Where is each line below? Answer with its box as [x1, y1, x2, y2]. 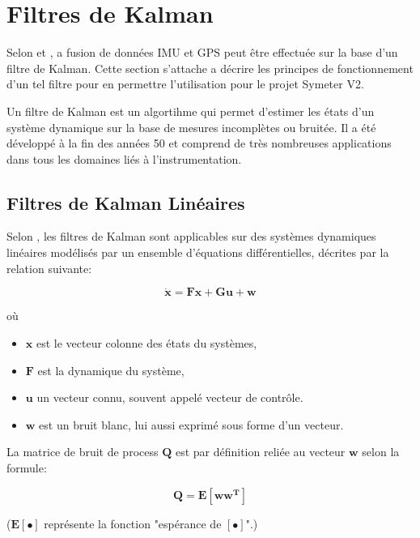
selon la [362, 443, 400, 460]
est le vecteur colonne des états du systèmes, [36, 335, 257, 352]
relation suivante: [6, 259, 92, 276]
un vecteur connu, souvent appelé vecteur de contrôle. [36, 389, 303, 406]
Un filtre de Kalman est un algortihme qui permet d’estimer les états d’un [6, 102, 375, 119]
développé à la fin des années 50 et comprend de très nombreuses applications [6, 134, 392, 152]
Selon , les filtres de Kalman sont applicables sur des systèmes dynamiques [6, 228, 376, 245]
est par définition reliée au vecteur [175, 443, 346, 460]
